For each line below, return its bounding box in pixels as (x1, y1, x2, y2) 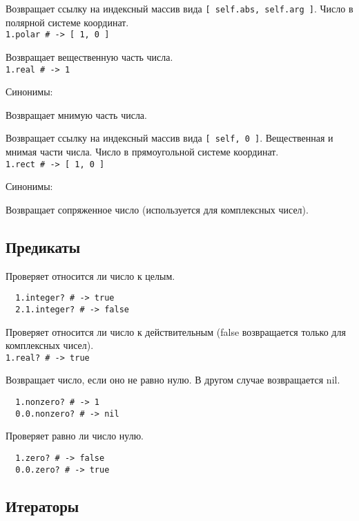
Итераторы (6, 495, 79, 516)
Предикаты (6, 236, 81, 257)
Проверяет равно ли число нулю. (6, 428, 144, 443)
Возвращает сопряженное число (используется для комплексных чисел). (6, 202, 309, 216)
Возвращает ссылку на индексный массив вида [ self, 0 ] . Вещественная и (6, 131, 333, 145)
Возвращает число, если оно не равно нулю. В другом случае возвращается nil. (6, 372, 340, 387)
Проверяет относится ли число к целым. (6, 268, 175, 283)
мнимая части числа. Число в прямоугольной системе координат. (6, 144, 279, 158)
